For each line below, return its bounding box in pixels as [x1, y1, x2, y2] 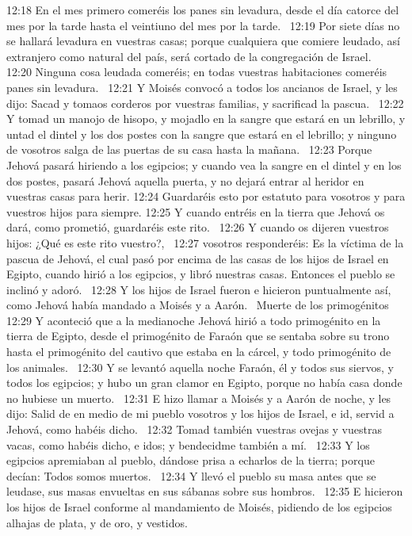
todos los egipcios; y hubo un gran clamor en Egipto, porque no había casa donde [6, 374, 402, 391]
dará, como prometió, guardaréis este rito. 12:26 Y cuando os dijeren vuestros [6, 219, 389, 235]
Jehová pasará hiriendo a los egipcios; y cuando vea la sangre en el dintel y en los [6, 156, 402, 173]
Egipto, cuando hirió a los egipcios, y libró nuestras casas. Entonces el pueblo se [6, 266, 395, 282]
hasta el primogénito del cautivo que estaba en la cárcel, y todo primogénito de [6, 343, 391, 360]
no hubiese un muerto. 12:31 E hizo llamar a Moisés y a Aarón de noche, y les [6, 389, 391, 406]
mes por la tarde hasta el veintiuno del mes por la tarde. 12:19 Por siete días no [6, 17, 400, 33]
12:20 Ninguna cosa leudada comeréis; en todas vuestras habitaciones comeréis [6, 63, 387, 80]
